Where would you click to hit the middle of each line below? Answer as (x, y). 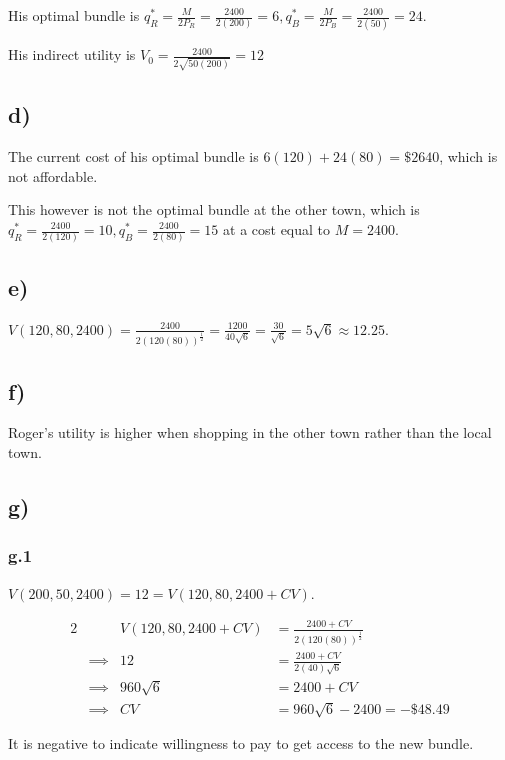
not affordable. (53, 175)
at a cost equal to (277, 229)
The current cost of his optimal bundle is (133, 156)
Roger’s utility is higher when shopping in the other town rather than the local (250, 432)
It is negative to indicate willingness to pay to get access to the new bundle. (241, 743)
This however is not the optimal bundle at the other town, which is (214, 209)
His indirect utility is (72, 54)
